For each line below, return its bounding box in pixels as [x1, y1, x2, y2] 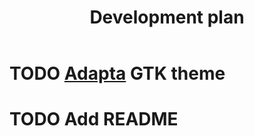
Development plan [89, 6, 245, 29]
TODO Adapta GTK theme [9, 62, 226, 85]
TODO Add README [9, 108, 179, 131]
